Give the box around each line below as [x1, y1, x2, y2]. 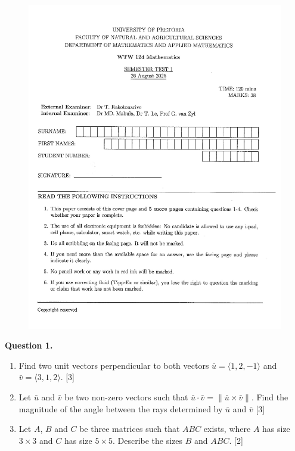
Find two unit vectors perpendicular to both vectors [18, 359, 209, 371]
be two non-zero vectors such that [64, 390, 188, 403]
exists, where [203, 422, 251, 435]
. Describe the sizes [112, 434, 183, 446]
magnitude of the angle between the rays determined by [18, 402, 223, 415]
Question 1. [5, 339, 53, 352]
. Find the [251, 390, 288, 403]
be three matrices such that [79, 422, 180, 435]
